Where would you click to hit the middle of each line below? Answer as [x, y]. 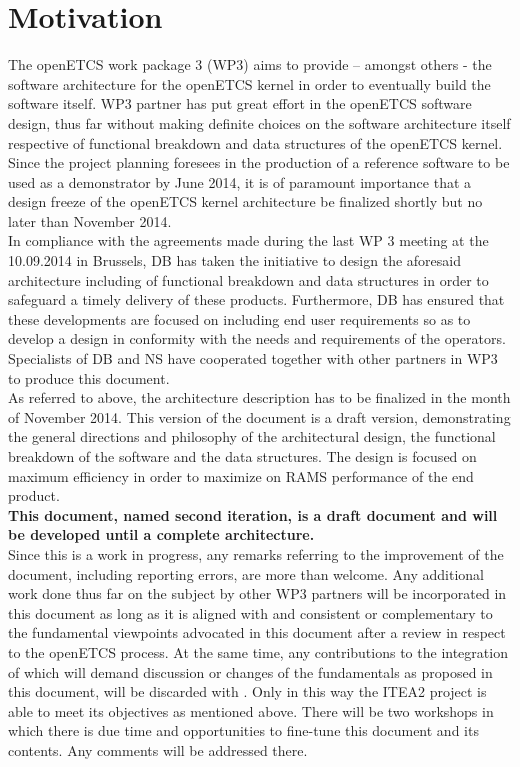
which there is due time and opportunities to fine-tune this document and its [243, 730]
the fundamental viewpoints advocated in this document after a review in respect [257, 632]
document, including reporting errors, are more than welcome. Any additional [246, 573]
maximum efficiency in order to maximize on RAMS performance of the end [241, 475]
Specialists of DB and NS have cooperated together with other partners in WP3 [253, 358]
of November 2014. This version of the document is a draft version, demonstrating [259, 416]
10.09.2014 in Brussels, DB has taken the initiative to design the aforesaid [234, 260]
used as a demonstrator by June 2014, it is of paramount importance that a [240, 181]
